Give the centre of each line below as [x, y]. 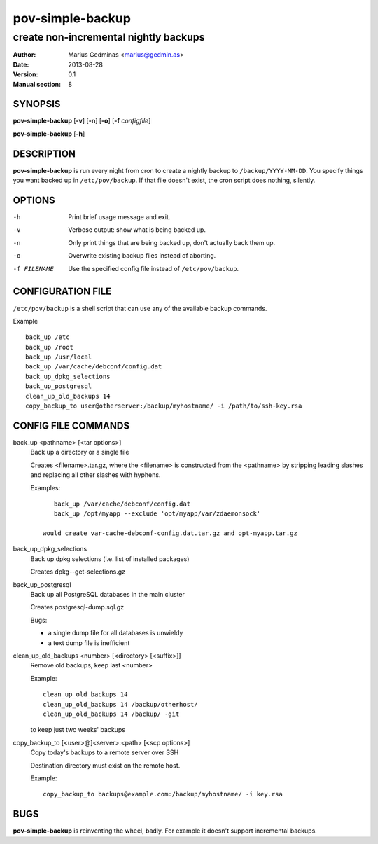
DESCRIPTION [44, 154]
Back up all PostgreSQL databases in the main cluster [108, 595]
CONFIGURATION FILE [62, 292]
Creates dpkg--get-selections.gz [78, 572]
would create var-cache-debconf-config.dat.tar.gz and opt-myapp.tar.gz [170, 533]
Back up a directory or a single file [80, 452]
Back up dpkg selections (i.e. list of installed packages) [110, 559]
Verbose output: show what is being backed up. [137, 230]
